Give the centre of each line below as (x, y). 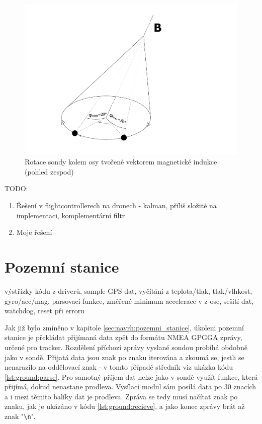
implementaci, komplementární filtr (71, 215)
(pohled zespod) (49, 171)
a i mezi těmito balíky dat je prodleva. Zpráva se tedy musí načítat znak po (121, 396)
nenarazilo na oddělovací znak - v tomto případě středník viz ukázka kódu (119, 367)
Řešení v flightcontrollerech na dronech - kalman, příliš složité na (116, 205)
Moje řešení (34, 232)
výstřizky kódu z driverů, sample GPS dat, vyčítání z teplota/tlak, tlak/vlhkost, (128, 290)
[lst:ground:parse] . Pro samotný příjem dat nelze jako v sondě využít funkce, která (131, 376)
